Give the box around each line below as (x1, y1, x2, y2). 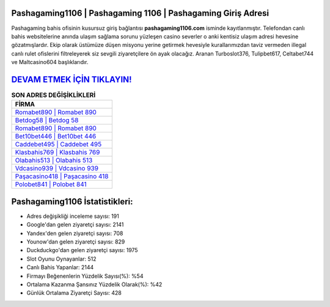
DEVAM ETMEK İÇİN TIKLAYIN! (11, 74, 132, 85)
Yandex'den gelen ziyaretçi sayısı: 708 (26, 229, 123, 237)
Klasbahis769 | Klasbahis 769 (15, 148, 100, 157)
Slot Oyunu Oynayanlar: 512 (26, 255, 97, 262)
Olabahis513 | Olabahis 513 (15, 156, 93, 165)
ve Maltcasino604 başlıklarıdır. (11, 59, 89, 66)
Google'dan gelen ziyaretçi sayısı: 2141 (26, 221, 124, 228)
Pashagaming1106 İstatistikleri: (11, 196, 133, 207)
